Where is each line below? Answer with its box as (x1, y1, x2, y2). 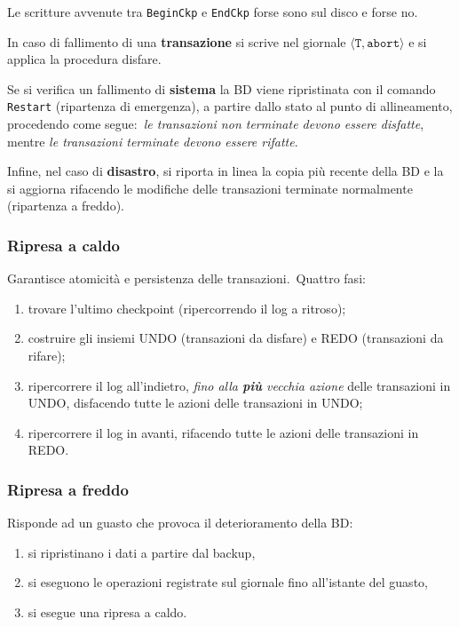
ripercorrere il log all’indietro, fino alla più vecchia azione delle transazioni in (28, 376, 451, 394)
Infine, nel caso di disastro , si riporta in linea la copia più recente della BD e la (7, 162, 444, 180)
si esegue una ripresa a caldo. (28, 603, 187, 622)
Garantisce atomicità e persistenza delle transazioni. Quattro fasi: (7, 269, 366, 288)
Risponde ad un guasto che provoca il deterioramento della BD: (7, 513, 353, 532)
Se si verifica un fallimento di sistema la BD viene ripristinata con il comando (7, 79, 436, 98)
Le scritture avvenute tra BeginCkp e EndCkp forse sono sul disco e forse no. (7, 3, 418, 20)
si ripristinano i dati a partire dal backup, (28, 543, 256, 561)
